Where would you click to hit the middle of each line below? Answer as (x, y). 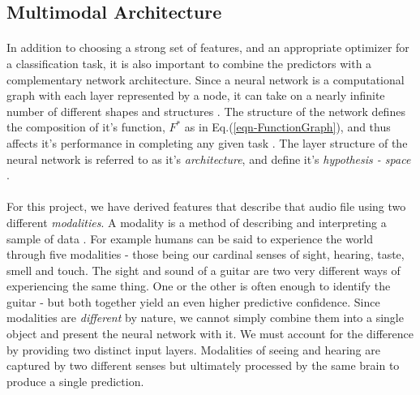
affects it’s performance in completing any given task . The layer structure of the (207, 142)
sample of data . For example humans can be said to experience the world (190, 238)
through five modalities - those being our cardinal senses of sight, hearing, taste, (206, 254)
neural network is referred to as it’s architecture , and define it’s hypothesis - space (209, 159)
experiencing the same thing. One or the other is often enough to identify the (199, 286)
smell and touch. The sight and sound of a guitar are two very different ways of (204, 270)
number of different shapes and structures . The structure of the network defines (206, 111)
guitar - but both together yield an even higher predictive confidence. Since (193, 301)
